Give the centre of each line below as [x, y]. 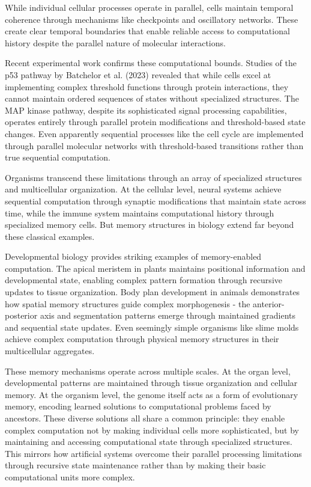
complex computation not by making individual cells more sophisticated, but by [152, 430]
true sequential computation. [58, 157]
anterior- [269, 303]
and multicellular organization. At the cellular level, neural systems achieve [143, 189]
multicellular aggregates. [50, 351]
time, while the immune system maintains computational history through [140, 213]
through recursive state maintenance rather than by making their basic [135, 465]
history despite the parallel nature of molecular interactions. [115, 42]
